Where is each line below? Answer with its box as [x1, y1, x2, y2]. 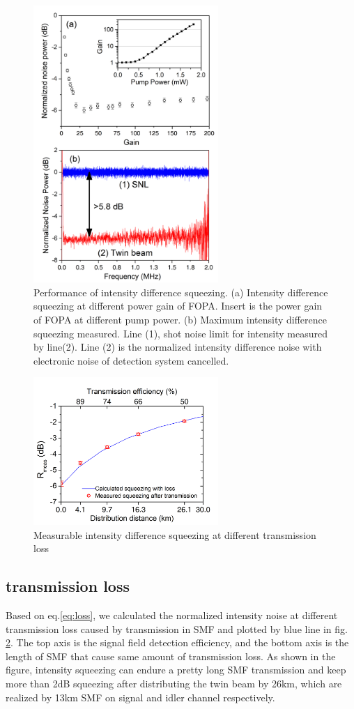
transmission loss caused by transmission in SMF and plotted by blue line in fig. [6, 621, 348, 636]
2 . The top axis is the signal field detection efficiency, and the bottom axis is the [6, 635, 349, 650]
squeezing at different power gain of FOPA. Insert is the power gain [33, 298, 323, 313]
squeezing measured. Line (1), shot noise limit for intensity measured [33, 326, 328, 340]
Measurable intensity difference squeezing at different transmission [33, 527, 316, 542]
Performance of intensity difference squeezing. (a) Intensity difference [33, 284, 328, 299]
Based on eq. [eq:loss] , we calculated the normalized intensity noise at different [6, 607, 338, 622]
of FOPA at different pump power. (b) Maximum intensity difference [33, 312, 327, 326]
